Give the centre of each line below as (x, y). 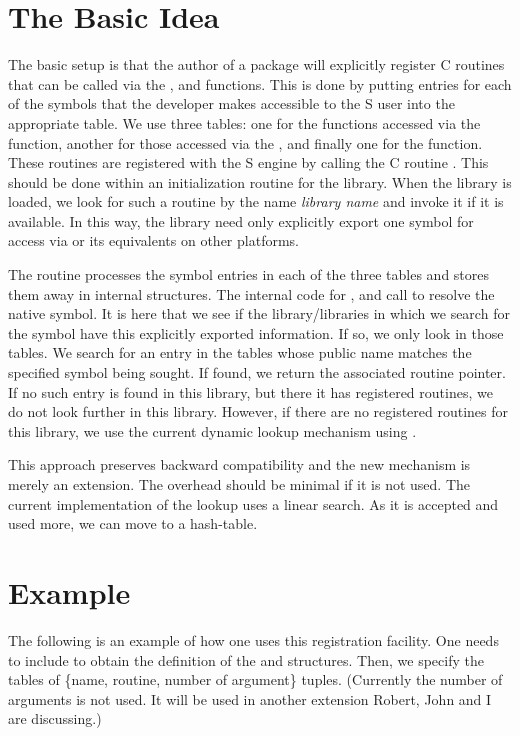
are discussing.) (55, 718)
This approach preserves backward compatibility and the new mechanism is (239, 464)
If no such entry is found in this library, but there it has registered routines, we (250, 391)
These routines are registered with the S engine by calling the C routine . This (248, 162)
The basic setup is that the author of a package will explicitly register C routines (256, 64)
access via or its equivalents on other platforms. (153, 240)
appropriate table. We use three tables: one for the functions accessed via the (244, 122)
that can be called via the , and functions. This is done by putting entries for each (260, 83)
